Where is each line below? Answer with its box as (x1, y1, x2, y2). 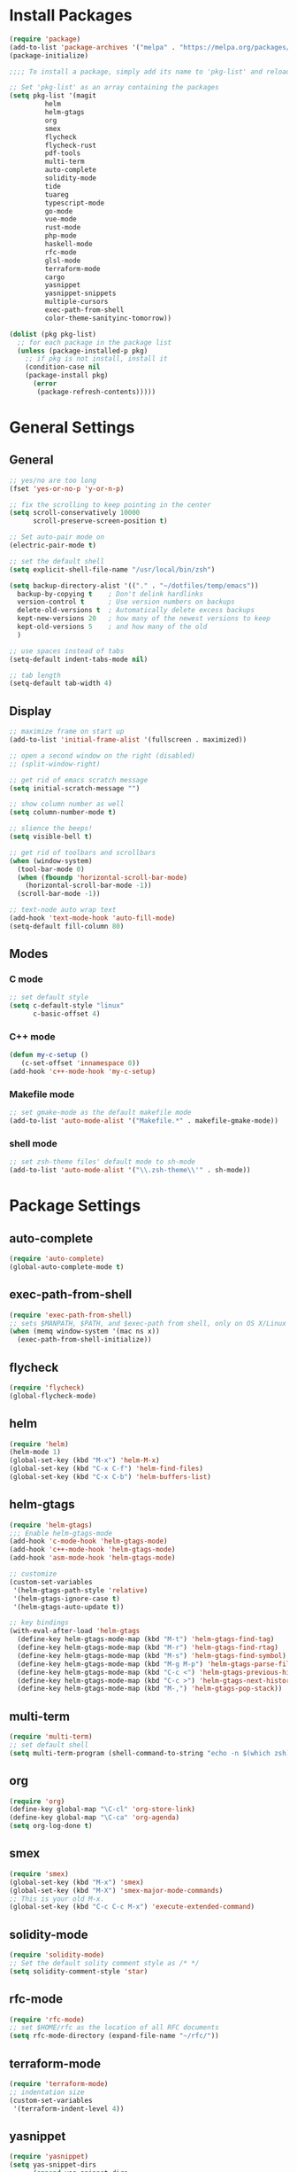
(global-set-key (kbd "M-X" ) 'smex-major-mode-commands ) (9, 1886, 224, 1895)
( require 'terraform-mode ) (9, 2079, 109, 2088)
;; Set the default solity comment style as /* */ (9, 1958, 200, 1967)
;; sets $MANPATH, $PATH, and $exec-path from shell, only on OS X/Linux (9, 1319, 287, 1327)
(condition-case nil (25, 362, 101, 372)
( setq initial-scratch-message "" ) (9, 783, 141, 793)
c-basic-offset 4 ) (32, 1009, 101, 1019)
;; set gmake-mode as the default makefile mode (9, 1109, 192, 1117)
